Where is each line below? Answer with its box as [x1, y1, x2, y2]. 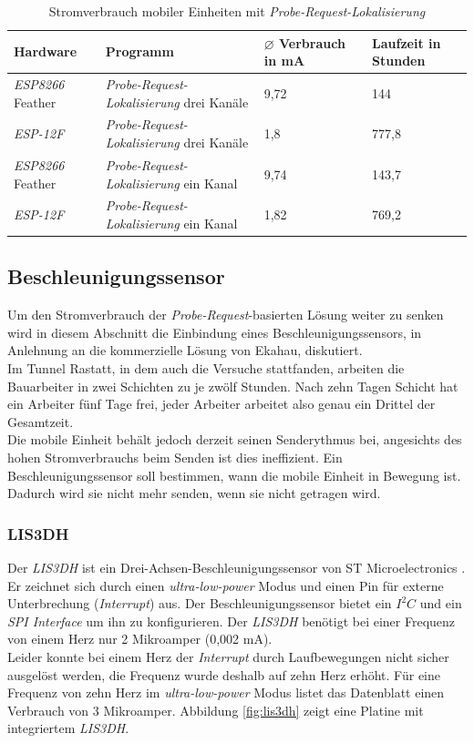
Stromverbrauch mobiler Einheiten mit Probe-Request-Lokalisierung [48, 2, 426, 20]
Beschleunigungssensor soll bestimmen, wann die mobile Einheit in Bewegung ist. [7, 465, 461, 484]
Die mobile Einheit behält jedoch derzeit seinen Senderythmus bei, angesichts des [7, 430, 462, 449]
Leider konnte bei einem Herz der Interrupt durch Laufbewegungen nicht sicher [7, 646, 449, 666]
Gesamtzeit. [7, 412, 74, 431]
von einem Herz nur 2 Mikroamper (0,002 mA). [7, 629, 273, 648]
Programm [105, 42, 174, 61]
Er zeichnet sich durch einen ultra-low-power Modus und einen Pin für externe [7, 575, 444, 595]
